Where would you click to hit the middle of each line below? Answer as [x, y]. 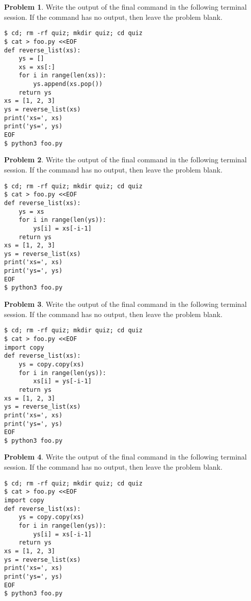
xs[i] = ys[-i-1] [62, 381]
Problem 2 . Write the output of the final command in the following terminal [125, 160]
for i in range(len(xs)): [62, 76]
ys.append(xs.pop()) [68, 84]
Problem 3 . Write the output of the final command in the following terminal [125, 304]
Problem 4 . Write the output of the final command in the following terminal [125, 457]
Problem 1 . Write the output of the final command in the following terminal [125, 7]
